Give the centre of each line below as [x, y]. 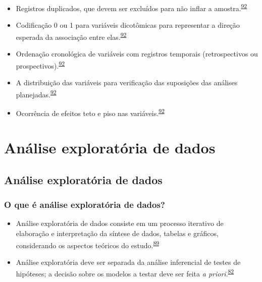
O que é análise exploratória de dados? [85, 205]
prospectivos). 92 [40, 65]
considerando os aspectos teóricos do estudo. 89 [88, 244]
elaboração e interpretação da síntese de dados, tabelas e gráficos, [117, 233]
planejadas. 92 [36, 93]
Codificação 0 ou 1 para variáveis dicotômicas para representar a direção [128, 25]
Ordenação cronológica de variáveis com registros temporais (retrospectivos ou [137, 54]
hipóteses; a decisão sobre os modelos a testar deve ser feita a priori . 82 [125, 273]
